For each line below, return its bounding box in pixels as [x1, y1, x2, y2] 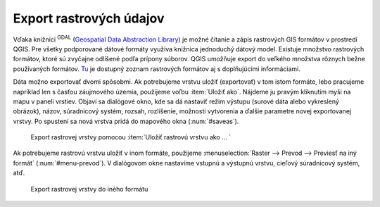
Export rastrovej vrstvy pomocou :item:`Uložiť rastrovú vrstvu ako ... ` [30, 133, 232, 142]
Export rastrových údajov [13, 11, 165, 26]
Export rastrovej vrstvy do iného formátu [30, 184, 148, 193]
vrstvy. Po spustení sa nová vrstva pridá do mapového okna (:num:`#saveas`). [13, 117, 239, 125]
